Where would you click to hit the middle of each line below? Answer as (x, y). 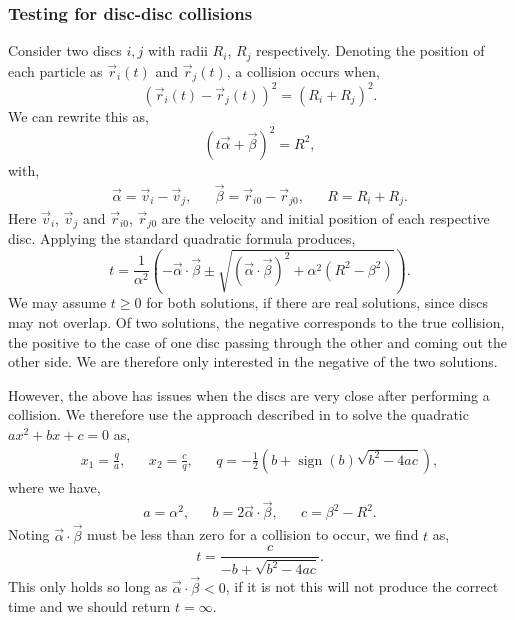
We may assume (57, 302)
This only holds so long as (88, 586)
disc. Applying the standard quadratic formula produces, (182, 238)
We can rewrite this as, (78, 115)
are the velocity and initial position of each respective (325, 218)
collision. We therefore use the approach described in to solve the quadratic (238, 414)
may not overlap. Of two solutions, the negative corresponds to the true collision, (256, 322)
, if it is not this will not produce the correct (362, 586)
